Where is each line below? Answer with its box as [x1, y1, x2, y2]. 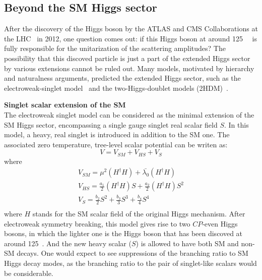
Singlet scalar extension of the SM [4, 99, 126, 110]
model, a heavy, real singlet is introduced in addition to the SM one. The [4, 129, 230, 140]
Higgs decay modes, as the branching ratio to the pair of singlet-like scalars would [4, 258, 257, 268]
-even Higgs [202, 218, 238, 229]
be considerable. [4, 267, 53, 278]
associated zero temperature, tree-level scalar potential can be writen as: [4, 139, 228, 149]
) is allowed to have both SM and [136, 238, 239, 248]
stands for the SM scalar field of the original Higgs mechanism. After [32, 208, 245, 219]
